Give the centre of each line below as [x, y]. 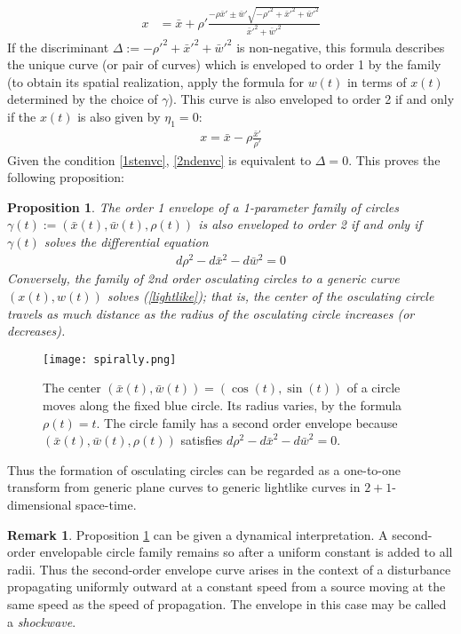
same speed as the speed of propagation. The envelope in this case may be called [227, 603]
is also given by [119, 116]
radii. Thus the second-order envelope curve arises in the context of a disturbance [229, 569]
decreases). [36, 331]
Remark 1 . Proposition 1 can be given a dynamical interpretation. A [198, 534]
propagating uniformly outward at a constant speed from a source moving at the [227, 586]
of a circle [374, 388]
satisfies [202, 440]
